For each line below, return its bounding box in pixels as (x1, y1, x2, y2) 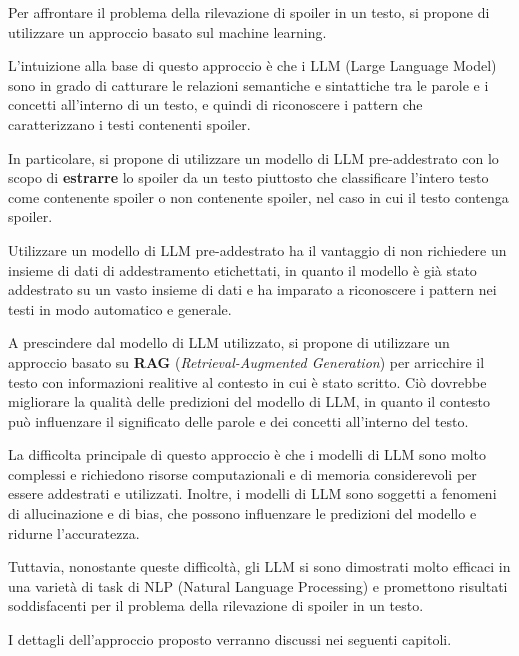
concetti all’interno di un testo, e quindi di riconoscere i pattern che (8, 94, 423, 115)
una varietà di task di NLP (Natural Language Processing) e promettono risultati (8, 575, 508, 596)
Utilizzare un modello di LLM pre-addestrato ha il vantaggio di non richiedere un (8, 239, 507, 260)
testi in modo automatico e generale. (8, 298, 232, 319)
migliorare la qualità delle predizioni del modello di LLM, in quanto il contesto (8, 391, 491, 412)
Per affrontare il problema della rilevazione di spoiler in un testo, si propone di (8, 2, 490, 22)
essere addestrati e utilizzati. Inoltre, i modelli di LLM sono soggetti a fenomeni (8, 483, 497, 504)
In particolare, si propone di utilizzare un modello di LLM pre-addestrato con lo (8, 147, 499, 168)
